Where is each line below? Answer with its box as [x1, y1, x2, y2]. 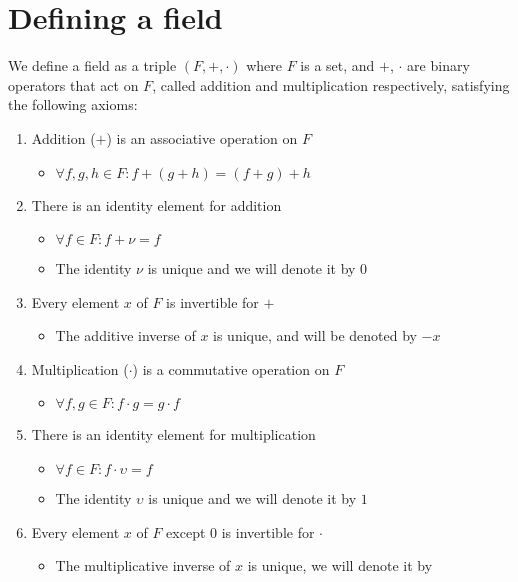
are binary [407, 55, 470, 76]
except [166, 521, 206, 542]
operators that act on [8, 74, 139, 95]
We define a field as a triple [8, 55, 177, 76]
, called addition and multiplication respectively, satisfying [152, 74, 510, 95]
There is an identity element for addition [31, 194, 282, 215]
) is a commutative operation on [132, 358, 330, 379]
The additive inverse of [55, 325, 196, 346]
